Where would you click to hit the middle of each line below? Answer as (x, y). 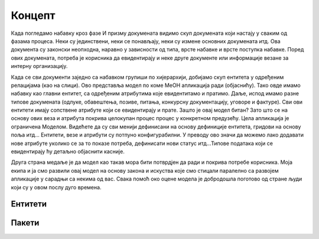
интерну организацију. (39, 66)
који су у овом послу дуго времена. (56, 187)
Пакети (25, 223)
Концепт (33, 15)
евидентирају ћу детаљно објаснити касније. (68, 151)
